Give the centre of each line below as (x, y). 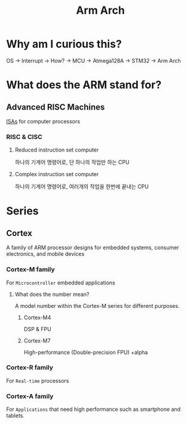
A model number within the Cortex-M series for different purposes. (97, 305)
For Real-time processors (38, 380)
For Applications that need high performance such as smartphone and (93, 409)
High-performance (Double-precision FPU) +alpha (86, 352)
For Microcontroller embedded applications (61, 283)
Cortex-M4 (37, 317)
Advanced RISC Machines (56, 107)
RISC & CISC (24, 137)
